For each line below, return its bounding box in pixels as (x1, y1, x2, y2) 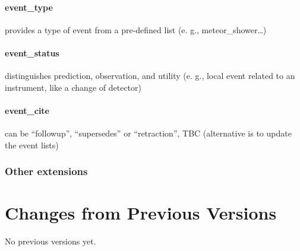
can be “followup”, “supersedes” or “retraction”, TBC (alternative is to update (5, 127, 292, 139)
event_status (5, 46, 59, 59)
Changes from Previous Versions (5, 201, 277, 225)
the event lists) (5, 138, 59, 151)
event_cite (5, 104, 49, 116)
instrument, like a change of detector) (5, 81, 141, 93)
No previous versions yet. (5, 235, 96, 247)
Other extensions (5, 164, 88, 179)
